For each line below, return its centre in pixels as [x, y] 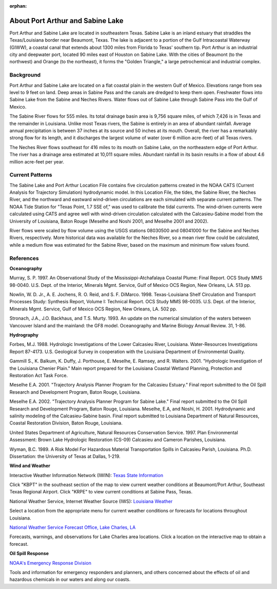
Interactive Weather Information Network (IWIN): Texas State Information [86, 475]
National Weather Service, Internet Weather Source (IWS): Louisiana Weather [91, 501]
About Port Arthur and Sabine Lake [66, 21]
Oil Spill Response [29, 554]
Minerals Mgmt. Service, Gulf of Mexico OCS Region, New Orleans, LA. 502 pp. [93, 309]
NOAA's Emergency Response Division [51, 563]
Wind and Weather [30, 466]
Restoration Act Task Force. [39, 375]
